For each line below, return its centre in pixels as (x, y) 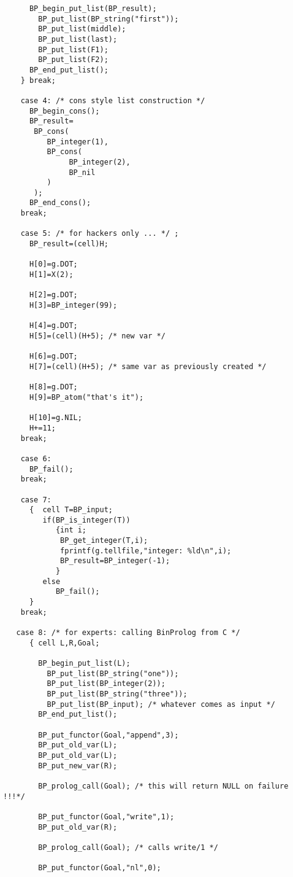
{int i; (71, 530)
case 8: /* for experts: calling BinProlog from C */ (128, 633)
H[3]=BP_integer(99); (73, 306)
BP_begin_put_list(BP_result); (93, 9)
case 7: (36, 500)
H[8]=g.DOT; (53, 387)
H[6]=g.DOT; (53, 357)
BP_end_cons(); (60, 203)
